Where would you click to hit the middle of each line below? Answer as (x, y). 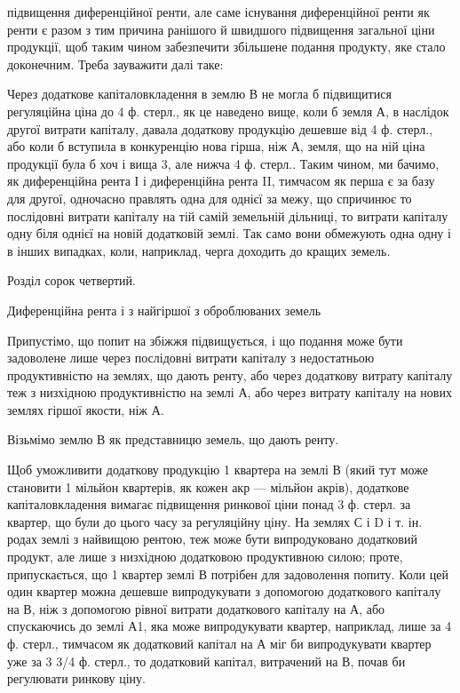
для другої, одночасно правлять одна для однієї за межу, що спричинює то (210, 198)
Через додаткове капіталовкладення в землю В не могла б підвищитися (199, 94)
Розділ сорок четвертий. (71, 280)
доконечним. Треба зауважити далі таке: (115, 64)
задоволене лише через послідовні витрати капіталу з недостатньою (191, 358)
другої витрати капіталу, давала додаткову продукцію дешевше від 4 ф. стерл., (220, 128)
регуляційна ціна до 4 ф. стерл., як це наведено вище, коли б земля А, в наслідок (228, 111)
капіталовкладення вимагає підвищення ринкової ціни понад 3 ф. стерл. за (209, 504)
